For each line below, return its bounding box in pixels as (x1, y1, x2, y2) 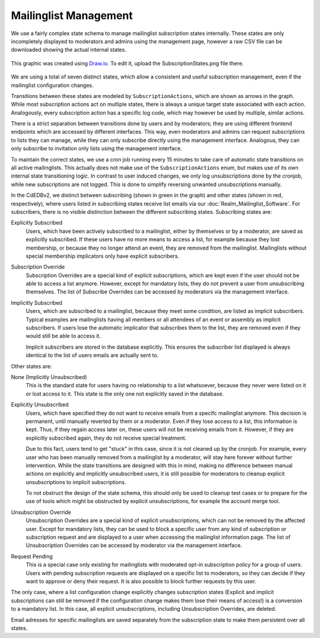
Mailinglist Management (11, 9, 133, 22)
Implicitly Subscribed (11, 299, 62, 306)
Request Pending (11, 552, 53, 560)
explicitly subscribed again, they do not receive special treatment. (25, 434, 187, 441)
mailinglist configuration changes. (11, 81, 94, 89)
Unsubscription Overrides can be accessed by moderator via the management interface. (25, 542, 242, 549)
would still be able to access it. (25, 333, 101, 340)
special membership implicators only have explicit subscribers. (25, 252, 180, 260)
